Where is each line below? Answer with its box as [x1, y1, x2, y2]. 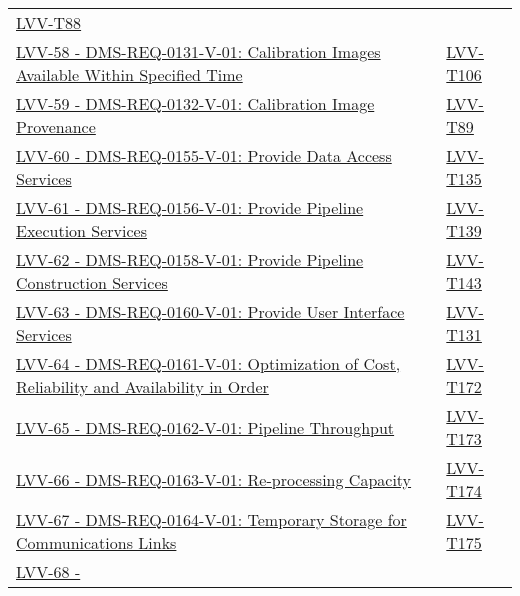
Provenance [16, 115, 96, 138]
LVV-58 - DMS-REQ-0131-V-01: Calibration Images [16, 40, 381, 63]
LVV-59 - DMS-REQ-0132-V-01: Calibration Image [16, 92, 375, 115]
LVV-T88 [16, 11, 82, 34]
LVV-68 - [16, 560, 81, 583]
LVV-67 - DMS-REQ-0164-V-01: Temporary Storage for [16, 508, 407, 531]
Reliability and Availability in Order [16, 375, 269, 398]
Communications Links [16, 531, 177, 554]
